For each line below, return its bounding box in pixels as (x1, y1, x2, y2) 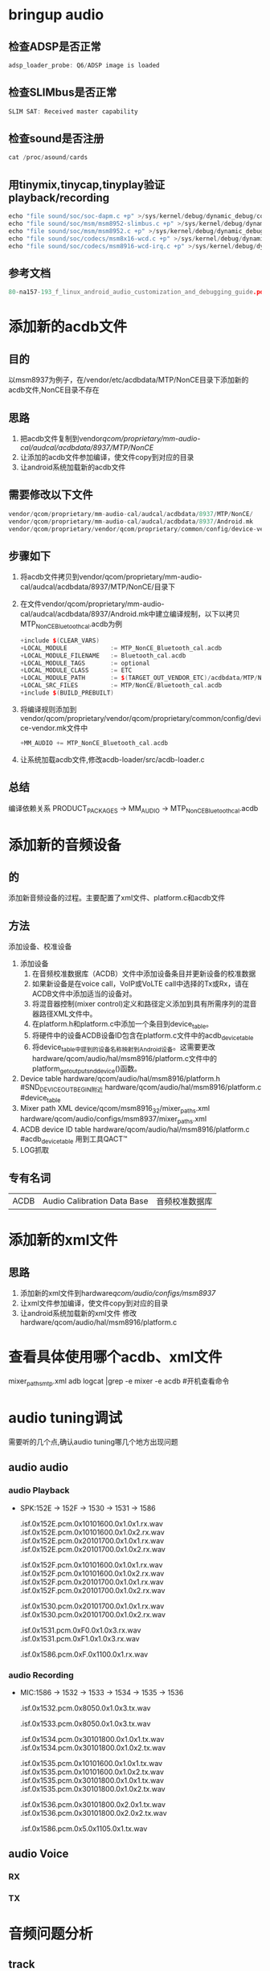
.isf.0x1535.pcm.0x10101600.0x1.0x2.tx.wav (19, 1767, 165, 1776)
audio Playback (8, 1485, 70, 1496)
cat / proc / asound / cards (8, 154, 88, 162)
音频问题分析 (8, 1925, 94, 1943)
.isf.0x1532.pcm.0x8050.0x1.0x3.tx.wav (19, 1703, 151, 1713)
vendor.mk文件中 (31, 723, 88, 732)
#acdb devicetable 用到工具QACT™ (19, 1133, 128, 1145)
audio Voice (8, 1847, 69, 1861)
